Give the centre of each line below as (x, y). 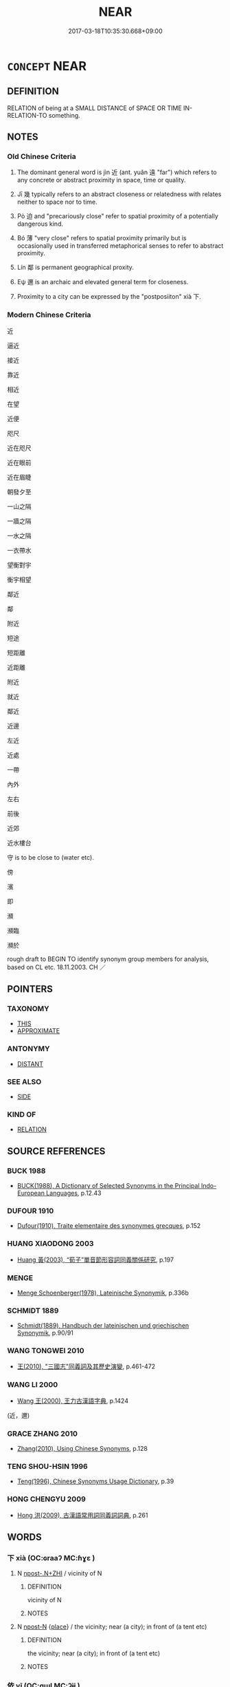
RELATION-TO (27, 115)
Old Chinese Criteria (42, 157)
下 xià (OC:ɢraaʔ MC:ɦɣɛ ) (51, 1558)
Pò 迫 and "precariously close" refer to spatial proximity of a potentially (117, 216)
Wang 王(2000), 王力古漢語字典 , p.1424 (73, 1401)
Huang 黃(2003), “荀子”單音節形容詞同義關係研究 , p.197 (95, 1260)
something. (64, 115)
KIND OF (22, 1114)
